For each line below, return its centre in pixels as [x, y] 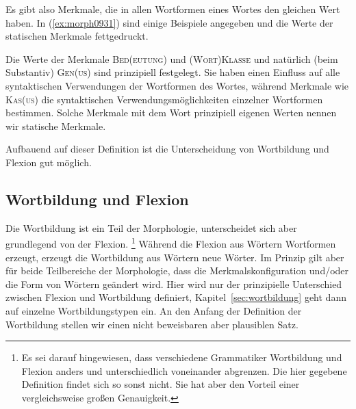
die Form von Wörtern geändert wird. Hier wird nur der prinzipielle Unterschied [174, 283]
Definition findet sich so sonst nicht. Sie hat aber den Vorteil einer [161, 384]
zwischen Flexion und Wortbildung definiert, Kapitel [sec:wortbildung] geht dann [176, 297]
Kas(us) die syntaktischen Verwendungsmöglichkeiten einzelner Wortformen [164, 99]
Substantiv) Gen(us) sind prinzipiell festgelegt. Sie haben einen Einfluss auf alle [173, 72]
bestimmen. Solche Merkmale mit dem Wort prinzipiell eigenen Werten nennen [171, 113]
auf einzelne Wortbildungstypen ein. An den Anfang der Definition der [154, 310]
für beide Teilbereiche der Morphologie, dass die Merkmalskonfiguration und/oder [177, 271]
